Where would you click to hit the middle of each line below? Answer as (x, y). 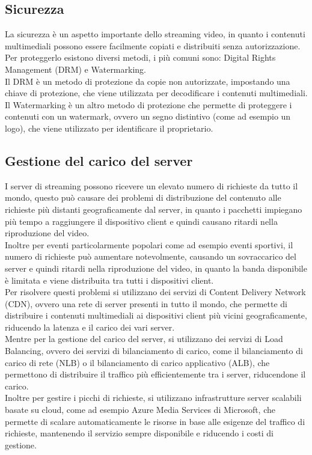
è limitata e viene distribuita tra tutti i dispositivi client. (109, 280)
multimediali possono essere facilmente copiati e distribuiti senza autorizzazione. (153, 45)
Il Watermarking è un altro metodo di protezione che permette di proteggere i (148, 104)
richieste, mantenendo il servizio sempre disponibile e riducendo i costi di (139, 433)
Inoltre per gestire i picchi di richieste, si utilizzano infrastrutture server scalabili (153, 398)
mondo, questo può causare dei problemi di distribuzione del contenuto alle (143, 197)
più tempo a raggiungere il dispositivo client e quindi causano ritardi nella (141, 221)
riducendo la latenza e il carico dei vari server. (90, 327)
